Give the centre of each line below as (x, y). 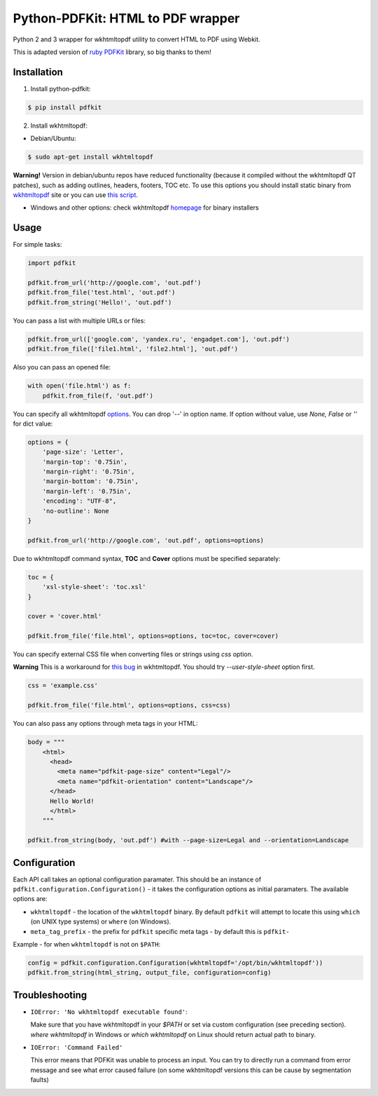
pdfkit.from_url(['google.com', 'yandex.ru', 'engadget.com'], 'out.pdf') (159, 339)
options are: (30, 899)
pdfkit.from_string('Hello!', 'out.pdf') (100, 302)
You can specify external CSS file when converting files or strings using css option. (133, 654)
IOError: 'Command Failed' (77, 1047)
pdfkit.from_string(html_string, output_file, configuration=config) (149, 973)
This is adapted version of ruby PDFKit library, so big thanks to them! (112, 52)
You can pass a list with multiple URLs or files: (79, 320)
